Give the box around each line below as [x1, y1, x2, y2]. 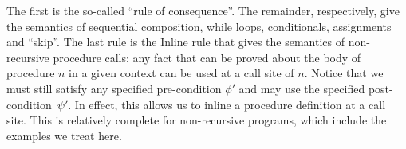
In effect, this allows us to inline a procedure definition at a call [74, 96, 386, 112]
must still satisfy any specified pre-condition [6, 80, 222, 96]
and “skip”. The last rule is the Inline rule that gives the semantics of [6, 33, 345, 50]
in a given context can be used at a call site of [69, 65, 294, 81]
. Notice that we [304, 65, 384, 81]
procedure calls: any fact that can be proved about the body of [53, 49, 361, 65]
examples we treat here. [6, 127, 122, 143]
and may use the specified [238, 80, 365, 96]
